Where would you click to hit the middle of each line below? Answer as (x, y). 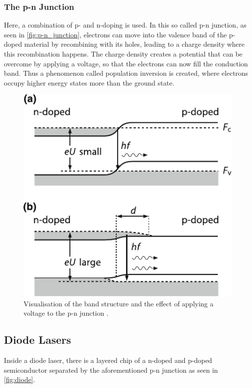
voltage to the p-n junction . (66, 313)
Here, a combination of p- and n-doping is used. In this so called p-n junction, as (125, 25)
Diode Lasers (38, 340)
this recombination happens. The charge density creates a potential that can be (123, 54)
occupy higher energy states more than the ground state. (89, 82)
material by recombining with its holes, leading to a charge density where (134, 44)
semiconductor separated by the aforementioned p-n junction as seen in (111, 370)
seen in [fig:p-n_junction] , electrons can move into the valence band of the (115, 34)
